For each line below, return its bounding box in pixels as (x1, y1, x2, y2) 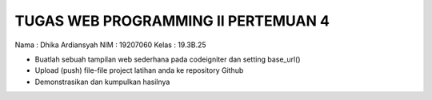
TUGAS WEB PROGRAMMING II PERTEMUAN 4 (14, 12, 330, 30)
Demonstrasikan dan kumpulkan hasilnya (34, 77, 170, 86)
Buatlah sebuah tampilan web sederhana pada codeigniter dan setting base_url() (34, 54, 301, 64)
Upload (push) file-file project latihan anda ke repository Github (34, 66, 244, 75)
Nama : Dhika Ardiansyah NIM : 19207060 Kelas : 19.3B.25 (14, 40, 207, 50)
